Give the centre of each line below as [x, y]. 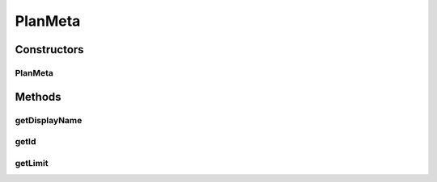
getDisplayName [49, 120]
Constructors [49, 50]
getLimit [32, 163]
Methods [38, 97]
